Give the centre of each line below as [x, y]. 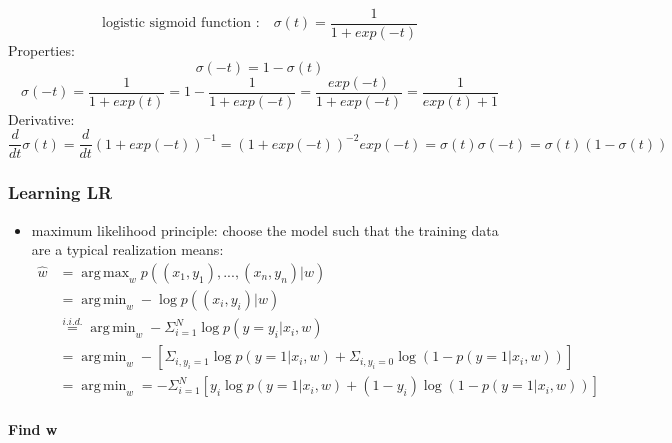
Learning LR [60, 192]
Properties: [41, 50]
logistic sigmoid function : [181, 23]
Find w [33, 428]
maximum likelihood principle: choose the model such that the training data [265, 229]
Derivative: [41, 118]
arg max [105, 272]
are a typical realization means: [127, 249]
